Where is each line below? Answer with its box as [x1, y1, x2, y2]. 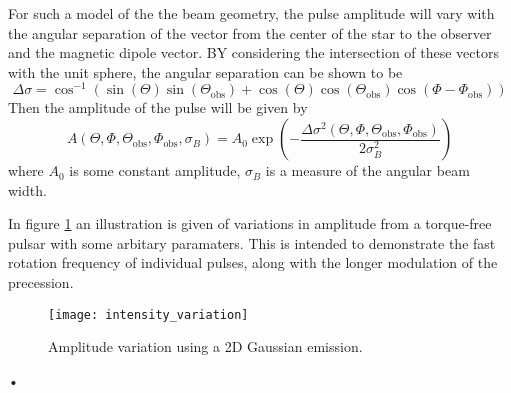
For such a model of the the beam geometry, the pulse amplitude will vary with [8, 3, 495, 23]
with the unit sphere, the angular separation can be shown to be [8, 61, 403, 82]
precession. [8, 272, 74, 293]
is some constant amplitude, [69, 160, 241, 181]
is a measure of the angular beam [265, 160, 470, 181]
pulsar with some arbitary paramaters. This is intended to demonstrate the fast [8, 232, 496, 253]
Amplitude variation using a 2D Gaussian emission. [48, 336, 363, 357]
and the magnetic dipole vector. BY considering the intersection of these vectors [8, 42, 500, 63]
